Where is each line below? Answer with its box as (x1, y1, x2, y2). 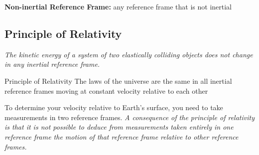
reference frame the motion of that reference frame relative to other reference (4, 131, 239, 142)
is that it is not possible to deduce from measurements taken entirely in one (4, 122, 234, 132)
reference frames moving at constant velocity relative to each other (4, 85, 208, 96)
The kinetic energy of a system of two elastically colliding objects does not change (4, 49, 253, 59)
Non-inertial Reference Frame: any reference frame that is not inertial (4, 1, 232, 11)
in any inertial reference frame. (4, 59, 100, 69)
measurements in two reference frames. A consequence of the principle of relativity (4, 112, 255, 122)
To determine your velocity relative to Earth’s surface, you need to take (4, 102, 223, 113)
